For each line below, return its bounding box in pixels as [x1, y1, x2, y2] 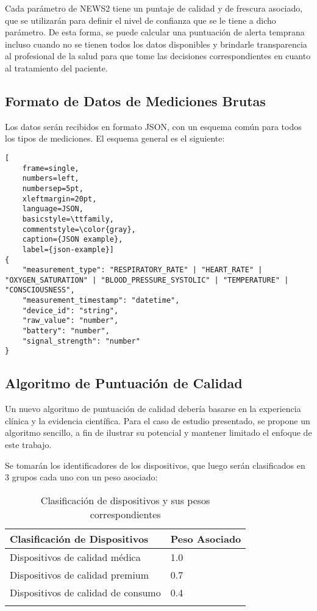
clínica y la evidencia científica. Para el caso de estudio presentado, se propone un [5, 414, 310, 427]
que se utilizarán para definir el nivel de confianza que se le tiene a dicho [5, 13, 276, 26]
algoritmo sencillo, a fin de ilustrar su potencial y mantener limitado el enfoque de [5, 426, 312, 439]
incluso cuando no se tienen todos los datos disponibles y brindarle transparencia [5, 37, 307, 50]
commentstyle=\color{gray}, [22, 225, 136, 234]
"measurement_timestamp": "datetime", [22, 296, 180, 305]
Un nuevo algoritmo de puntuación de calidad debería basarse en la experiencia [5, 402, 301, 415]
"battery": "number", [22, 327, 110, 336]
